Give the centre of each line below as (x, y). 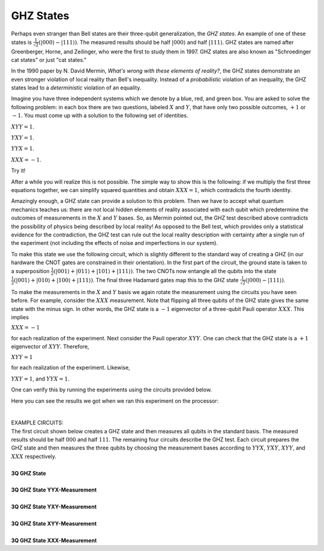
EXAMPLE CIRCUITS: (37, 423)
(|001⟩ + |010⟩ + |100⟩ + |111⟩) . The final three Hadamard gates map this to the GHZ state (126, 280)
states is (22, 42)
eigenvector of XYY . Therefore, (50, 347)
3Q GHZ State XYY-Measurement (54, 523)
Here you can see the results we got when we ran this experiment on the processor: (115, 401)
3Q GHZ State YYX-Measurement (54, 490)
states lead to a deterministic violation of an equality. (76, 88)
